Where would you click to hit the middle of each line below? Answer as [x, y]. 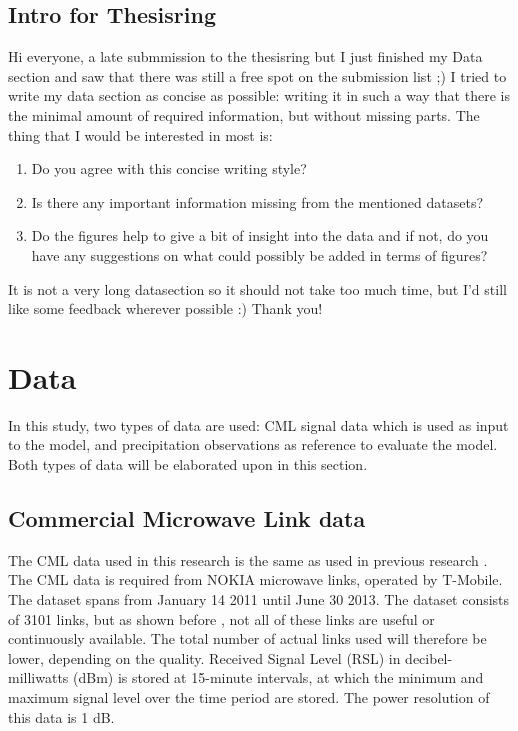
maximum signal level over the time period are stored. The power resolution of [249, 697]
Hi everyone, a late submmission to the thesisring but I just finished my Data [245, 56]
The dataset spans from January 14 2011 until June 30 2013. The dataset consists [259, 599]
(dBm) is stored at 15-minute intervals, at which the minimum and [278, 677]
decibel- [429, 657]
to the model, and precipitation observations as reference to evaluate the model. [253, 444]
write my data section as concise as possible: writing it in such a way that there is [259, 95]
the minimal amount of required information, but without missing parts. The [244, 114]
